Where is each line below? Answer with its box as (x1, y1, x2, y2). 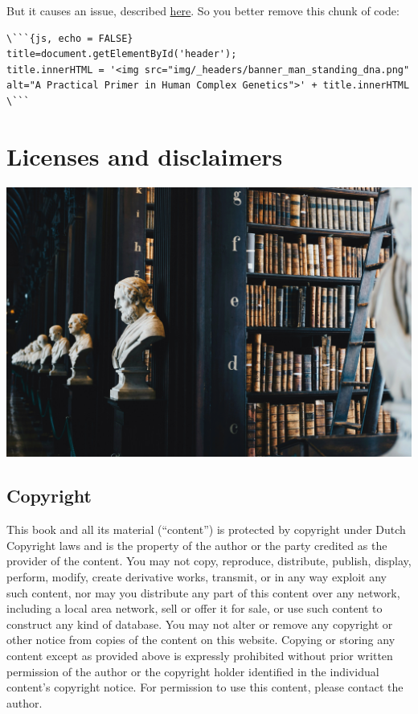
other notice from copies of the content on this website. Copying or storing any (6, 631, 395, 648)
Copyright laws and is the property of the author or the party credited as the (6, 536, 387, 553)
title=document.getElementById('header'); (6, 48, 237, 60)
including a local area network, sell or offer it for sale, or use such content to (6, 600, 383, 617)
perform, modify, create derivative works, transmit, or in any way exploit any (6, 568, 387, 585)
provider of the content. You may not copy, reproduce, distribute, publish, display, (6, 552, 412, 569)
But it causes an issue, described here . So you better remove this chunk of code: (6, 2, 400, 18)
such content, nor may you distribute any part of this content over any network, (6, 584, 400, 601)
